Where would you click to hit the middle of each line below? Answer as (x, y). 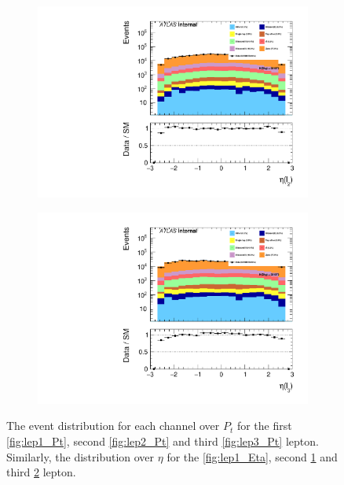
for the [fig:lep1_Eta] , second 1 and (252, 456)
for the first (264, 426)
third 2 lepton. (41, 472)
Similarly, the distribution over (81, 456)
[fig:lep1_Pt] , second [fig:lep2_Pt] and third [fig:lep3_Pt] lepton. (163, 441)
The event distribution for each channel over (113, 426)
